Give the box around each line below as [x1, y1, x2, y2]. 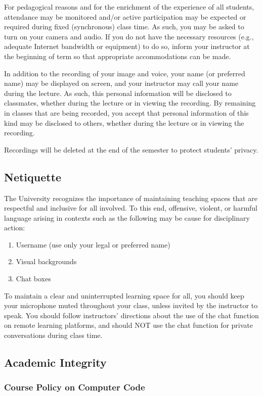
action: [4, 222, 25, 233]
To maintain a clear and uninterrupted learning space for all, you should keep [4, 290, 244, 301]
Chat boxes [16, 273, 51, 284]
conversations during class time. [4, 330, 103, 340]
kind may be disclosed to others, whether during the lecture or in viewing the [4, 117, 244, 128]
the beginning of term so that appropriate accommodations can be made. [4, 51, 231, 61]
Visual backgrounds [16, 256, 77, 267]
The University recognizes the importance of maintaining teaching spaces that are [4, 192, 257, 203]
